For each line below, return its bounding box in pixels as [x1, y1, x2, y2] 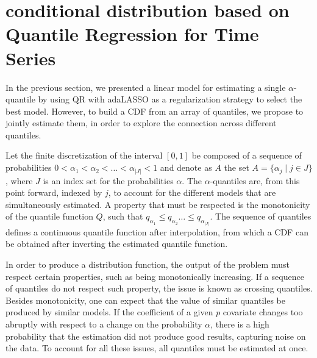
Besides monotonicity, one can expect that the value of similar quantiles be [5, 293, 286, 306]
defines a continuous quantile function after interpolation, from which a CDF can [5, 225, 308, 238]
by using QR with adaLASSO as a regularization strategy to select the [38, 93, 302, 106]
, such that [102, 210, 143, 223]
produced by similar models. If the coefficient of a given [5, 306, 213, 318]
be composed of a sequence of [191, 149, 302, 162]
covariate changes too [223, 306, 303, 318]
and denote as [160, 161, 212, 174]
